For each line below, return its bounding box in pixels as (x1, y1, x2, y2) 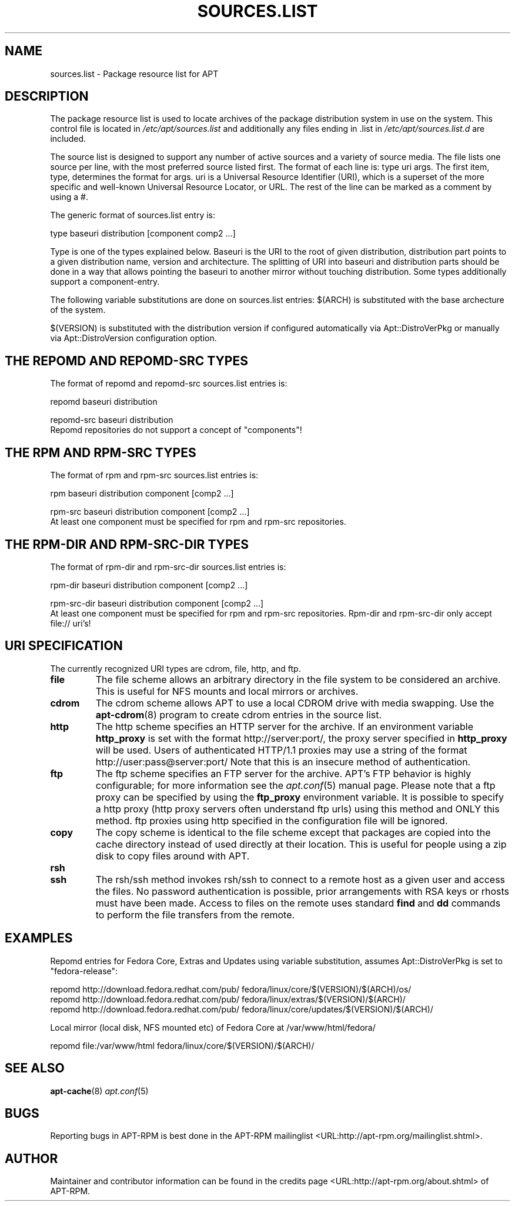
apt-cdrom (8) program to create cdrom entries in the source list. (95, 708, 382, 721)
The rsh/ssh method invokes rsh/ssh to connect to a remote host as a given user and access (95, 873, 506, 885)
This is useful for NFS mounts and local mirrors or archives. (95, 685, 359, 697)
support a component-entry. (50, 276, 160, 287)
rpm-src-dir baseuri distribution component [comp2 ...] (50, 598, 264, 608)
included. (50, 134, 86, 144)
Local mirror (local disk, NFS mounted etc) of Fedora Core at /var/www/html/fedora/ (50, 1022, 376, 1032)
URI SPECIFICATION (5, 638, 123, 654)
